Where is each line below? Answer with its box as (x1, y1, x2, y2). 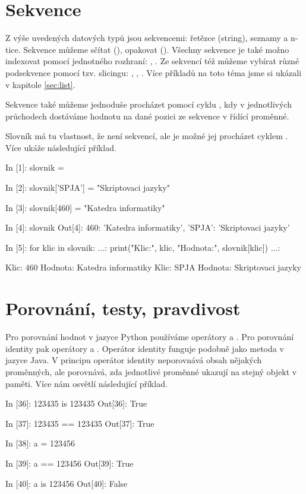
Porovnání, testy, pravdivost (5, 296, 241, 320)
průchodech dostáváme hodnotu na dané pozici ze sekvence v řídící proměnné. (5, 109, 289, 122)
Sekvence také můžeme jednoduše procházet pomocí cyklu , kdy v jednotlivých (5, 98, 292, 111)
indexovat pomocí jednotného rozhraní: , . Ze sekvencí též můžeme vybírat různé (5, 55, 299, 67)
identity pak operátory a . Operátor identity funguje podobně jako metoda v (5, 342, 284, 354)
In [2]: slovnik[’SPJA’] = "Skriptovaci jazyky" (5, 181, 171, 194)
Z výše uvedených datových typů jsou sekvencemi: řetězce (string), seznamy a (5, 32, 288, 44)
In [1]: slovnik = (5, 161, 64, 174)
